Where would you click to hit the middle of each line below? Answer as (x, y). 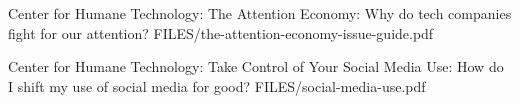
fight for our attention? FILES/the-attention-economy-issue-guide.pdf (221, 32)
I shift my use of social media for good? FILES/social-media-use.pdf (217, 85)
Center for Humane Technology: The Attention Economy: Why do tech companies (260, 13)
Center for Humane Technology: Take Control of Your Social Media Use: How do (256, 66)
